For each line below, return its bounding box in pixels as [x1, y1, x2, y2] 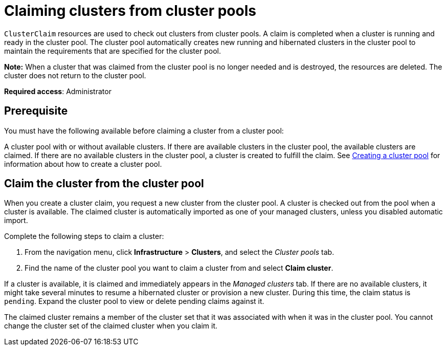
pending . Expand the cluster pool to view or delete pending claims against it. [4, 297, 264, 306]
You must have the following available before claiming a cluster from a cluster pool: [4, 126, 284, 135]
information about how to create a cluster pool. [4, 159, 162, 168]
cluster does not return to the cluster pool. [4, 71, 146, 80]
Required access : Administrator [4, 86, 111, 96]
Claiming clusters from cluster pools [4, 2, 256, 19]
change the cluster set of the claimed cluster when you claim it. [4, 321, 218, 331]
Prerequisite [4, 104, 68, 118]
